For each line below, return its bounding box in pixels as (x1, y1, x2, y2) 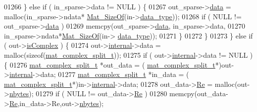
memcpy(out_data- (169, 88, 228, 99)
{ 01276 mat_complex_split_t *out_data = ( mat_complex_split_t (4, 59, 215, 70)
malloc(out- (214, 78, 250, 89)
